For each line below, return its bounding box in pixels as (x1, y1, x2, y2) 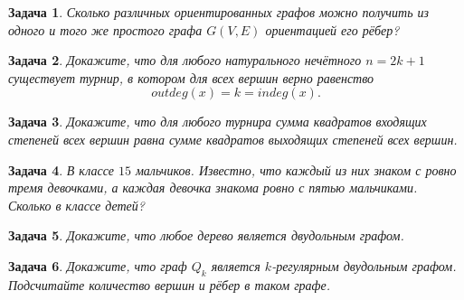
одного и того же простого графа (8, 20, 203, 39)
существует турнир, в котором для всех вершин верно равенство (8, 68, 374, 87)
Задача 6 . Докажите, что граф (8, 256, 187, 275)
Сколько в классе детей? (8, 195, 145, 214)
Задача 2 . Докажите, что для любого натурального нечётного (8, 51, 362, 70)
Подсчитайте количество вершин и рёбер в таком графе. (8, 275, 331, 294)
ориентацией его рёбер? (265, 20, 400, 39)
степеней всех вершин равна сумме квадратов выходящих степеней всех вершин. (8, 129, 458, 148)
